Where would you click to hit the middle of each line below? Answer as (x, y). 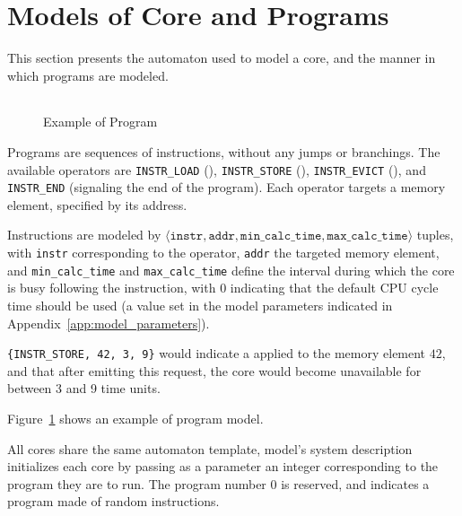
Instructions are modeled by (84, 235)
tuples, (435, 235)
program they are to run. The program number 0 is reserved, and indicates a (218, 483)
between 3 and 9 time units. (84, 388)
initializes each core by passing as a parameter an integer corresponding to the (223, 466)
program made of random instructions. (113, 501)
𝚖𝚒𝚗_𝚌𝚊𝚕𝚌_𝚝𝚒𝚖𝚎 (281, 236)
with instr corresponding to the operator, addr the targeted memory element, (223, 252)
